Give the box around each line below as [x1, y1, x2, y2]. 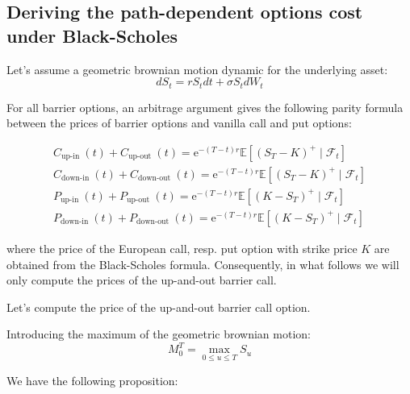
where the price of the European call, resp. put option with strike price [6, 239, 358, 256]
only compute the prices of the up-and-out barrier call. [6, 272, 277, 288]
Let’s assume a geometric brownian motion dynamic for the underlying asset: [6, 60, 388, 77]
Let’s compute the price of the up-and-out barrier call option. [6, 298, 311, 315]
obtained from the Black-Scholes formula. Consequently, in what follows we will [6, 255, 400, 272]
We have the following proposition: [6, 371, 178, 388]
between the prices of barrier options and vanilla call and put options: [6, 114, 352, 131]
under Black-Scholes [6, 23, 178, 48]
